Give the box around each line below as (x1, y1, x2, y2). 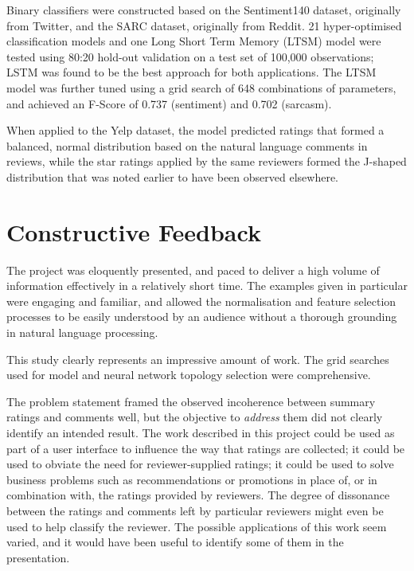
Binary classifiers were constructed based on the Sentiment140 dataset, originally (6, 2, 401, 18)
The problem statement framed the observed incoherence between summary (6, 393, 376, 409)
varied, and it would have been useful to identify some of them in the (6, 534, 344, 550)
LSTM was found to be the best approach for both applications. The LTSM (6, 64, 377, 80)
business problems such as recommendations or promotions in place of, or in (6, 471, 377, 487)
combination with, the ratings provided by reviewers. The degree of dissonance (6, 487, 390, 503)
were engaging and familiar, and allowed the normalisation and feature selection (6, 292, 396, 309)
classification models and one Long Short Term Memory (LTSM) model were (6, 33, 381, 49)
